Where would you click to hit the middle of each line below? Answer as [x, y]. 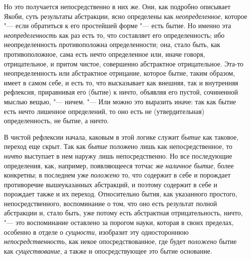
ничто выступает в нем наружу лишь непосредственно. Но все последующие [118, 155]
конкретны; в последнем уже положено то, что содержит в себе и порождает [117, 175]
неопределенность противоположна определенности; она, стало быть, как [112, 44]
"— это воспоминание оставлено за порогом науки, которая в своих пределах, [119, 222]
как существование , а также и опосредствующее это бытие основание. [108, 251]
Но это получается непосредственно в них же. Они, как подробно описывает [117, 6]
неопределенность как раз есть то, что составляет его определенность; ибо [114, 35]
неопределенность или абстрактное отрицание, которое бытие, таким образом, [119, 73]
